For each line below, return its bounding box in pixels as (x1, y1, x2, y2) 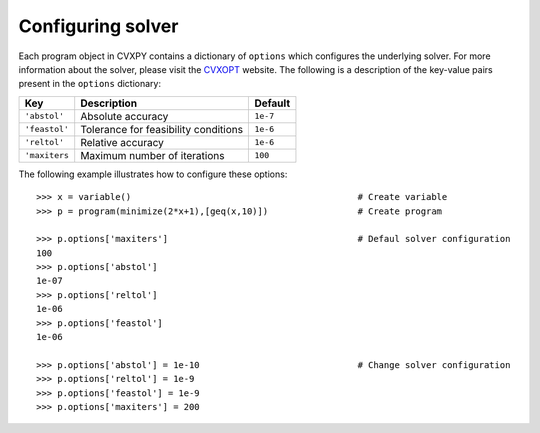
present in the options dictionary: (18, 78, 162, 90)
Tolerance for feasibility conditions (80, 122, 244, 136)
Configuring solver (18, 15, 179, 37)
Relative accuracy (80, 135, 165, 149)
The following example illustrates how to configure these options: (18, 168, 288, 180)
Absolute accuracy (80, 109, 169, 123)
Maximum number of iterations (80, 148, 225, 162)
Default (254, 96, 290, 110)
